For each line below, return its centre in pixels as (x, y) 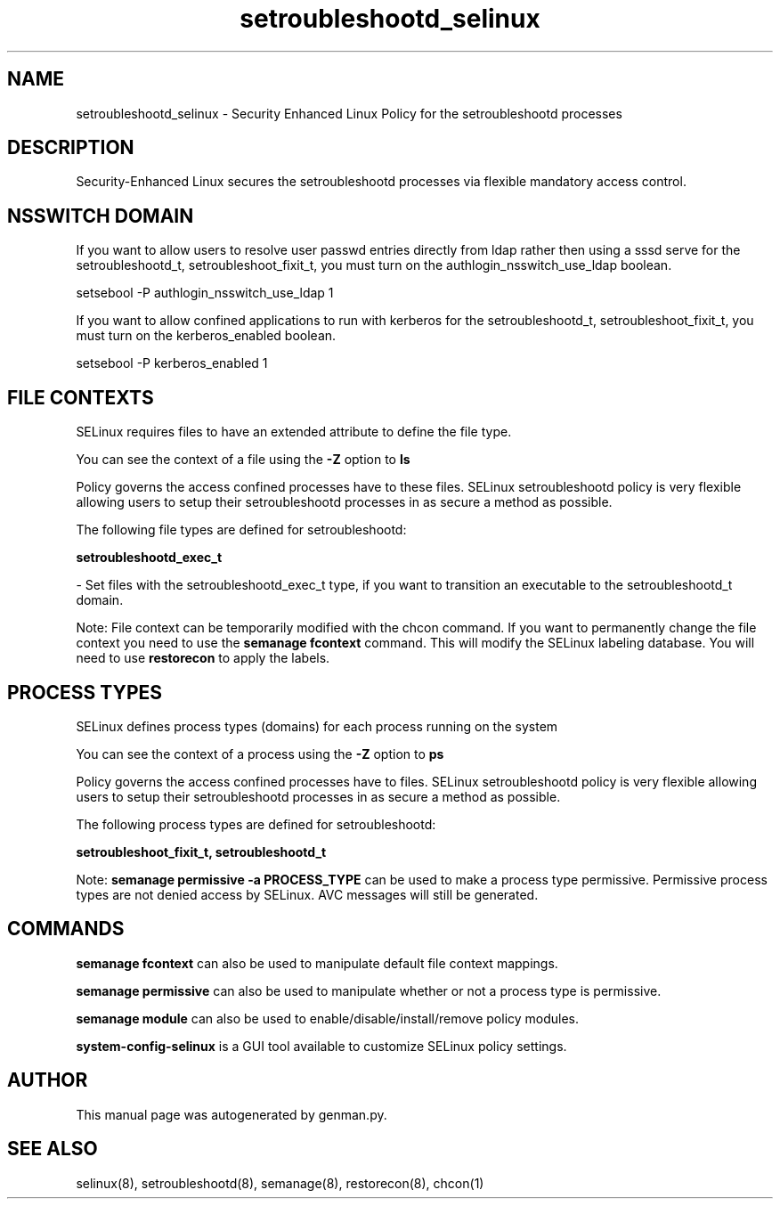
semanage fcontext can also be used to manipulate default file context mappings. (317, 963)
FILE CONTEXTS (81, 397)
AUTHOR (48, 1080)
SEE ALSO (53, 1149)
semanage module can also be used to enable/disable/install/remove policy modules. (328, 1018)
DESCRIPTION (71, 148)
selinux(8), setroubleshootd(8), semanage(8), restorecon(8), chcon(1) (280, 1183)
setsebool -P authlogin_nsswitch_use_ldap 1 (205, 293)
